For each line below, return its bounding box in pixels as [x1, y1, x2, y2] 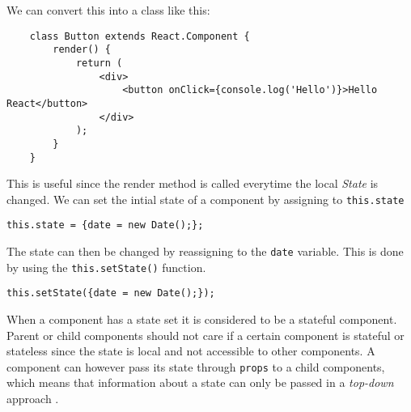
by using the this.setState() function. [6, 258, 206, 275]
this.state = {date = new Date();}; [6, 219, 204, 231]
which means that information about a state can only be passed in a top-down [6, 374, 394, 391]
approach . [6, 390, 59, 407]
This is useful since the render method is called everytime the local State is [6, 175, 379, 192]
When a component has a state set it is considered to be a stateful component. [6, 311, 397, 328]
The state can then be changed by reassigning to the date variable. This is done [6, 243, 404, 260]
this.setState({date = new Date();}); [6, 287, 215, 299]
